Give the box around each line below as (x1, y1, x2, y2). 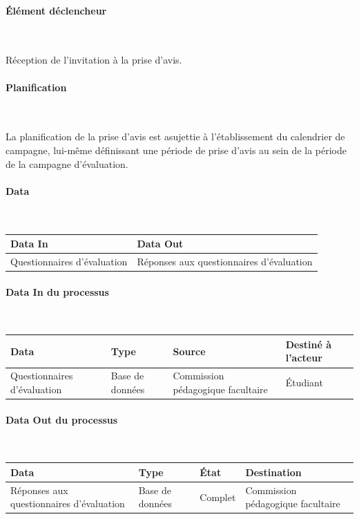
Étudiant (285, 375, 323, 390)
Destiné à (285, 337, 331, 351)
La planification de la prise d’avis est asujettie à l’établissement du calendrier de (6, 129, 345, 144)
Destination (245, 464, 302, 479)
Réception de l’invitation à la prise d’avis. (6, 53, 182, 67)
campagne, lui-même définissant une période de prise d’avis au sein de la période (6, 142, 347, 157)
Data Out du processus (6, 412, 118, 426)
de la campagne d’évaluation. (6, 156, 128, 171)
